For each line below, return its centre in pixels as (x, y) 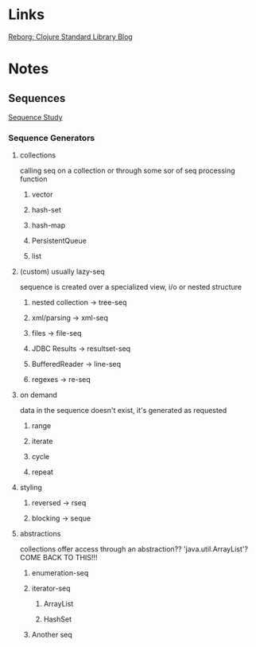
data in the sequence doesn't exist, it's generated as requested (123, 411)
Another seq (52, 635)
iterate (42, 441)
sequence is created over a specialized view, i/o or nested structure (131, 287)
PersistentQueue (59, 241)
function (33, 179)
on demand (39, 395)
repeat (43, 472)
